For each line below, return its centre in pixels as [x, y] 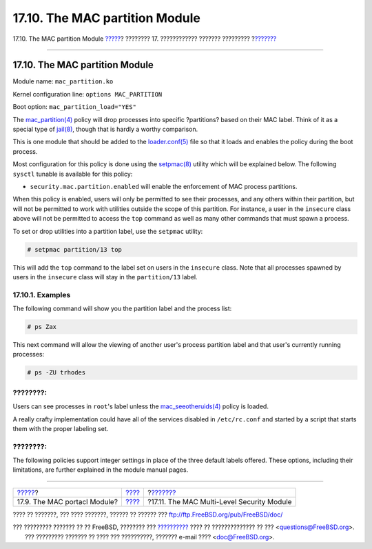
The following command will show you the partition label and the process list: [122, 309]
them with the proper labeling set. [61, 428]
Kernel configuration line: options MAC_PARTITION [87, 94]
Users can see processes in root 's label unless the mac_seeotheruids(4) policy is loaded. [141, 406]
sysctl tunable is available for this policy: [73, 174]
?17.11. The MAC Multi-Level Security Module [220, 501]
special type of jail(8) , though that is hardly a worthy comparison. [105, 129]
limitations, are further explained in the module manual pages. [101, 470]
